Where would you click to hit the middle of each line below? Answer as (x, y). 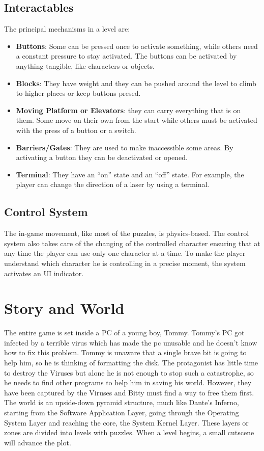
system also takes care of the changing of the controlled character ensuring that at (132, 243)
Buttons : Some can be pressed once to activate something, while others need (137, 46)
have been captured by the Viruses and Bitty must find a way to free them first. (129, 392)
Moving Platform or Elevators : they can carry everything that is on (128, 110)
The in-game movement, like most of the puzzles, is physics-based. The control (127, 233)
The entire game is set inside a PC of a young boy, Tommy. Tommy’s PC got (124, 333)
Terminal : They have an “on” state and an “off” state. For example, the (130, 174)
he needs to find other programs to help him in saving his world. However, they (128, 382)
